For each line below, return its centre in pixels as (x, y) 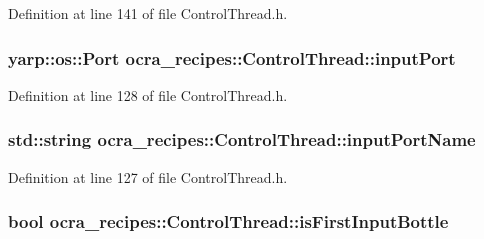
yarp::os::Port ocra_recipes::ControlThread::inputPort (232, 57)
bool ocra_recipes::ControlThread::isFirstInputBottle (228, 221)
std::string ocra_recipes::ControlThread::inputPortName (242, 139)
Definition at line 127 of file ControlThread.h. (148, 176)
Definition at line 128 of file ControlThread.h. (148, 94)
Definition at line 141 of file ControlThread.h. (148, 13)
